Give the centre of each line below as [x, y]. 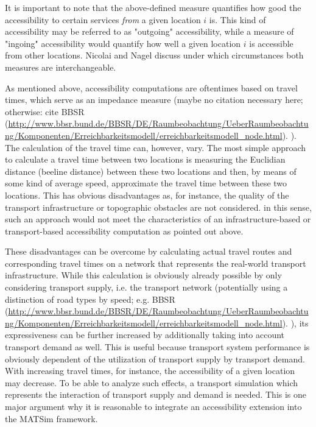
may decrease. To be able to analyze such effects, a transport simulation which [152, 382]
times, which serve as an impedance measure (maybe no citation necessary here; [154, 100]
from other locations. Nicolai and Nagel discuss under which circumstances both [154, 55]
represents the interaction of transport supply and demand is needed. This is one [156, 394]
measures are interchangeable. [61, 67]
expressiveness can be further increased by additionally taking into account [145, 335]
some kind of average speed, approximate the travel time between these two [146, 183]
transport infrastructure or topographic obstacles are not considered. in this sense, [158, 207]
